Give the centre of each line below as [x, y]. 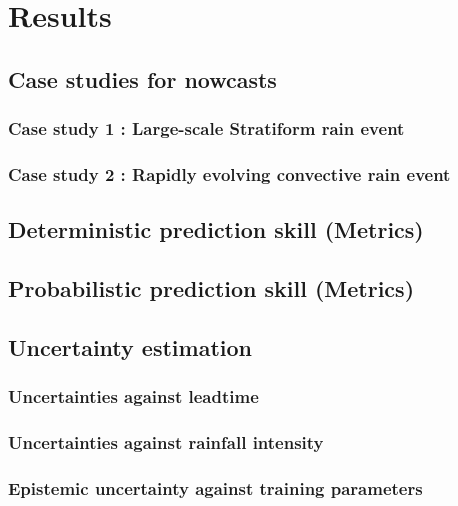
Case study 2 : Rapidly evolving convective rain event [229, 173]
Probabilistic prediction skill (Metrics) [211, 288]
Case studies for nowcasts [142, 78]
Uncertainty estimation [130, 346]
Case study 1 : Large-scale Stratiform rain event [206, 128]
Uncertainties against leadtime [133, 396]
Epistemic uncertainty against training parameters [215, 487]
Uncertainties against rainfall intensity [166, 441]
